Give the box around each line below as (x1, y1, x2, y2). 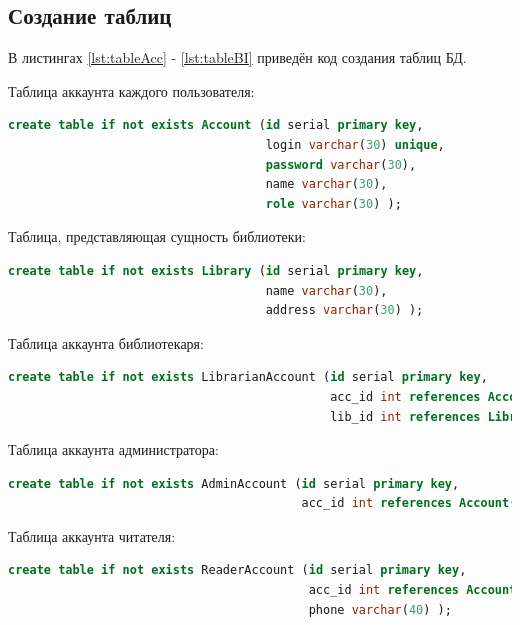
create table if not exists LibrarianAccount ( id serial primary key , (8, 370, 488, 385)
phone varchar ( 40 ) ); (308, 602, 452, 617)
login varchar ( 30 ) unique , (265, 137, 445, 152)
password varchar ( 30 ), (265, 157, 417, 172)
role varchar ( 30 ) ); (265, 196, 402, 211)
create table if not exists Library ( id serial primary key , (8, 263, 424, 278)
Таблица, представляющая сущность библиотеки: (8, 226, 306, 247)
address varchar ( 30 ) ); (265, 303, 424, 318)
